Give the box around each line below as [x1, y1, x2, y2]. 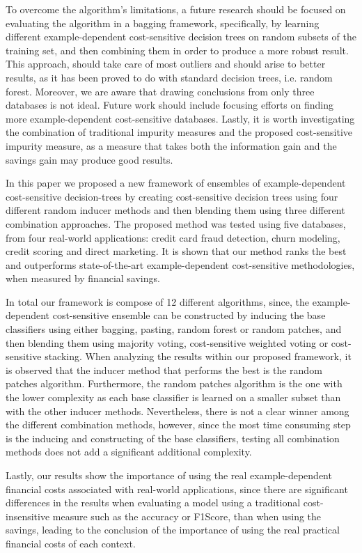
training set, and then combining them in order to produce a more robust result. [6, 42, 349, 57]
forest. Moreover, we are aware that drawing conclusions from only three [6, 84, 315, 98]
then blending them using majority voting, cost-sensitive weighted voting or [6, 335, 329, 350]
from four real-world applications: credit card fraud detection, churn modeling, [6, 230, 340, 244]
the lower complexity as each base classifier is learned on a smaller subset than [6, 390, 341, 405]
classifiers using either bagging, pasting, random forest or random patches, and [6, 322, 342, 336]
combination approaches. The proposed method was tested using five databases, [6, 216, 346, 231]
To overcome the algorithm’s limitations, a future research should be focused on [6, 2, 346, 16]
